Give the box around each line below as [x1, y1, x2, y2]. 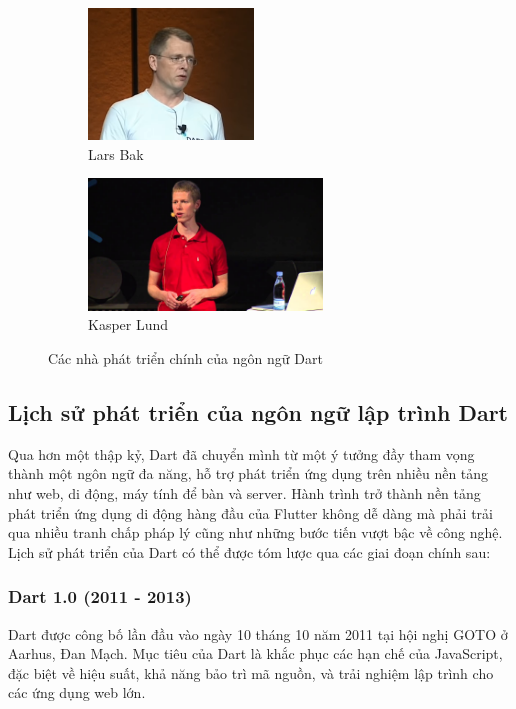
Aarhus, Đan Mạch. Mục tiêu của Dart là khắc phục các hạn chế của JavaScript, [8, 643, 503, 664]
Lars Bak [88, 143, 144, 164]
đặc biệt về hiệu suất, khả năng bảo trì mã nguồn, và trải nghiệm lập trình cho [8, 662, 494, 683]
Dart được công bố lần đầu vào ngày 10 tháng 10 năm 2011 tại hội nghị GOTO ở [8, 623, 508, 644]
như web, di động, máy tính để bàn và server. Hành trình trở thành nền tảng [8, 482, 481, 503]
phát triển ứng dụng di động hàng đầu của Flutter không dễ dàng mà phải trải [8, 502, 493, 523]
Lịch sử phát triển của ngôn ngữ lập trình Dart [8, 396, 509, 427]
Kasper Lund [88, 314, 169, 335]
